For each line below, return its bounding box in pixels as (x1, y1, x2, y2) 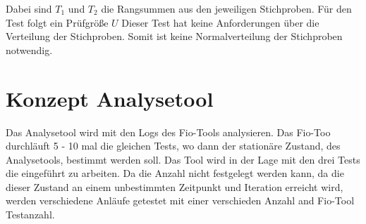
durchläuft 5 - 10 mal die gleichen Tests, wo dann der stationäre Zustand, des (6, 138, 341, 153)
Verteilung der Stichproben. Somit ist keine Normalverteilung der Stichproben (6, 29, 343, 44)
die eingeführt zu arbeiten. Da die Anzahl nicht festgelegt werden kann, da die (6, 166, 344, 180)
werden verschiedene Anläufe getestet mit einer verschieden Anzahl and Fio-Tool (6, 193, 355, 208)
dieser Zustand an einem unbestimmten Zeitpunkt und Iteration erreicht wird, (6, 179, 343, 194)
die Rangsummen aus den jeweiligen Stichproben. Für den (101, 1, 352, 15)
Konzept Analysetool (6, 84, 214, 112)
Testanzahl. (6, 207, 55, 222)
